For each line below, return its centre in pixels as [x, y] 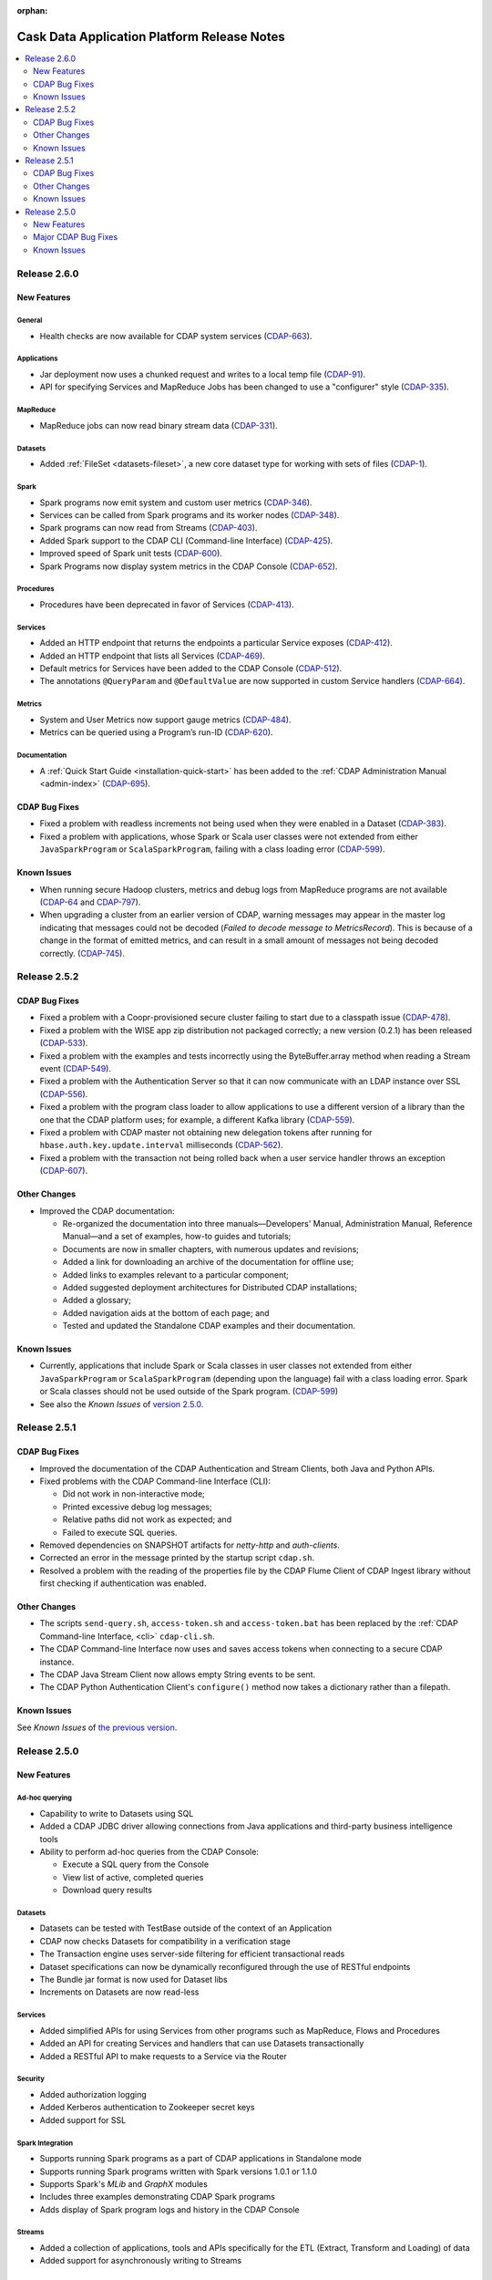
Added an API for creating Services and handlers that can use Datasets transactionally [202, 2044]
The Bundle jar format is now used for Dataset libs [133, 1980]
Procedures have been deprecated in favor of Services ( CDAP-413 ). [167, 604]
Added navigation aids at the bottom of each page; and [166, 1312]
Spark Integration [45, 2143]
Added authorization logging [93, 2094]
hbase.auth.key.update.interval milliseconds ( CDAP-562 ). [161, 1145]
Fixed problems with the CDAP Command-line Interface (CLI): [155, 1481]
